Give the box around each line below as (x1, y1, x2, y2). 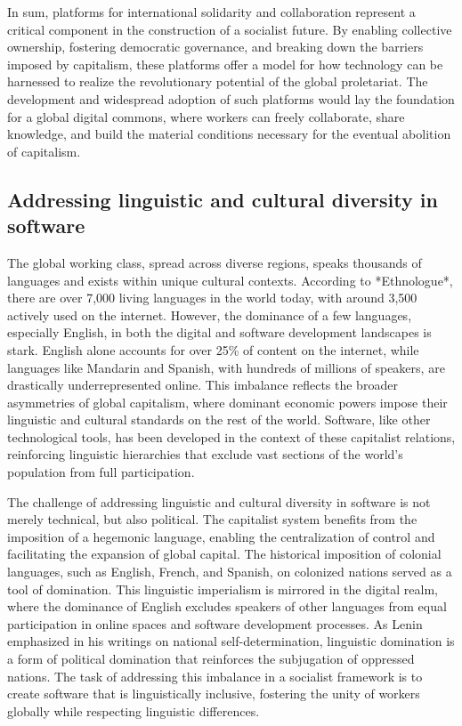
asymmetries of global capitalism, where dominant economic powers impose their (7, 392, 448, 411)
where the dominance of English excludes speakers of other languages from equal (7, 597, 447, 616)
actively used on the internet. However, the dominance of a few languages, (7, 305, 412, 324)
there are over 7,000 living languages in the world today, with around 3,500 (7, 288, 417, 307)
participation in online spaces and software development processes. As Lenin (7, 614, 423, 633)
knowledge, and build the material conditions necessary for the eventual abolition (7, 125, 451, 143)
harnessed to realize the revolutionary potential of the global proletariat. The (7, 72, 428, 91)
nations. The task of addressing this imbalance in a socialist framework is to (7, 666, 423, 685)
